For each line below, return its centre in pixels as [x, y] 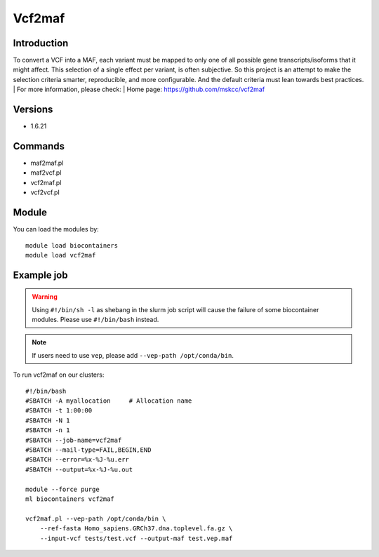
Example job [40, 275]
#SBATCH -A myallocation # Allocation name [109, 401]
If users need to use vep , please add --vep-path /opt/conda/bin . [133, 355]
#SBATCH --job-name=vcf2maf [74, 440]
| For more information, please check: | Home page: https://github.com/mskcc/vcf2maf [139, 89]
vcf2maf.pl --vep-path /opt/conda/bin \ [96, 518]
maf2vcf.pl [46, 173]
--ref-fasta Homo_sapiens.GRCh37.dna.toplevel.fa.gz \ [136, 529]
